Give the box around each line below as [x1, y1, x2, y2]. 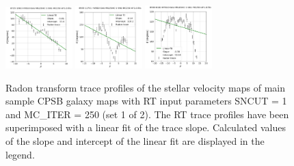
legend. [5, 147, 35, 161]
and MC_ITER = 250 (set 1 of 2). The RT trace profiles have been [5, 107, 289, 121]
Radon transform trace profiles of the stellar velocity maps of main [5, 80, 286, 94]
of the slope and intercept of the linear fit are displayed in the [5, 134, 265, 148]
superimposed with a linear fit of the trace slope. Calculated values [5, 120, 286, 135]
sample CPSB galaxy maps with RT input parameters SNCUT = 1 [5, 94, 287, 108]
